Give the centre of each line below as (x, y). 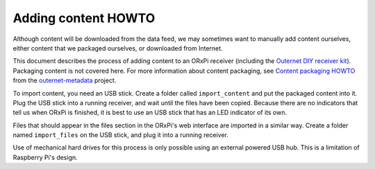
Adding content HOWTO (84, 18)
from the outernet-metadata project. (65, 80)
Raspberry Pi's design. (45, 157)
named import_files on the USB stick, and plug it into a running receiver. (121, 135)
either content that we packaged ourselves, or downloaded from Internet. (118, 48)
